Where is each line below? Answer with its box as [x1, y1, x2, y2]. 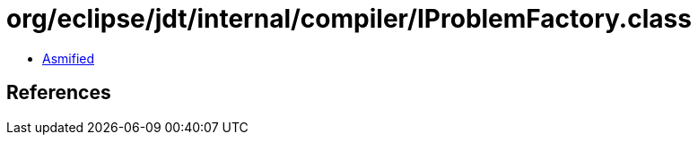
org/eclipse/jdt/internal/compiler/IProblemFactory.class [6, 4, 692, 34]
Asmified [42, 50, 95, 66]
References [6, 81, 111, 104]
